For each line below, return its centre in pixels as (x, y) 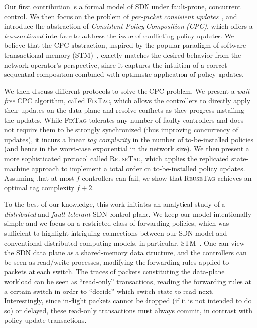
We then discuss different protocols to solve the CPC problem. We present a (120, 91)
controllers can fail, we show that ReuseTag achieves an (167, 178)
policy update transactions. (46, 320)
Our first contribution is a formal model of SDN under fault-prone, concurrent (123, 6)
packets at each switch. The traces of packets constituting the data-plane (115, 272)
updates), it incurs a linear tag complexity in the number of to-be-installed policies (129, 139)
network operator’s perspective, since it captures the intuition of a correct (116, 64)
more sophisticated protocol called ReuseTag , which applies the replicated (117, 158)
